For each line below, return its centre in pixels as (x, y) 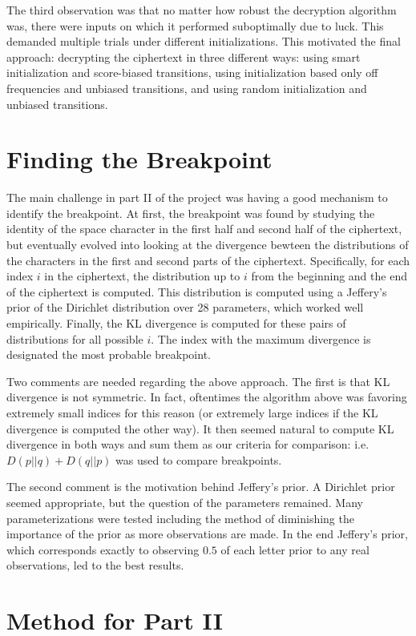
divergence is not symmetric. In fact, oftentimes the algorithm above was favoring (207, 397)
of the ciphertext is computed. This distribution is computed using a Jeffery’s (197, 291)
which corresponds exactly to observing (103, 549)
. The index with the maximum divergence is (261, 338)
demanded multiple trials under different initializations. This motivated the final (204, 41)
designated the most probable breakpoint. (109, 354)
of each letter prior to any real (295, 549)
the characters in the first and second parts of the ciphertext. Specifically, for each (208, 260)
